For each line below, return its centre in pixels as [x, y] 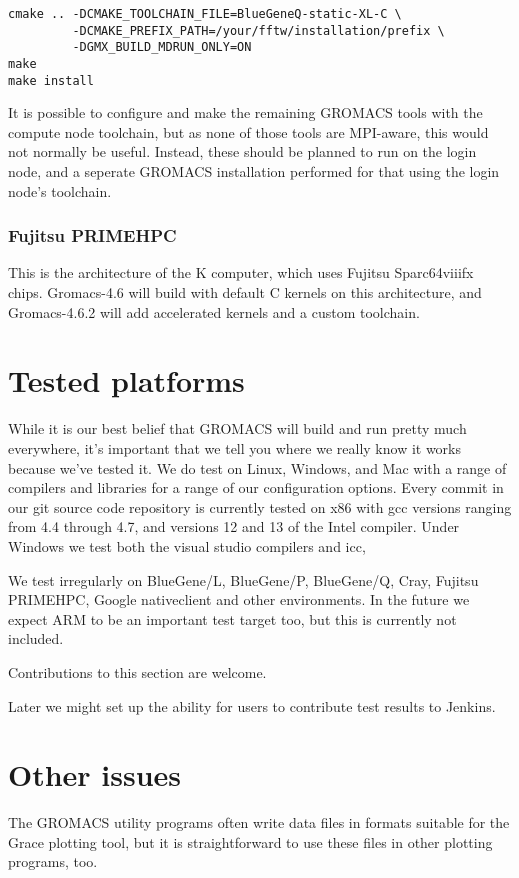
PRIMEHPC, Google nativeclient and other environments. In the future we [239, 599]
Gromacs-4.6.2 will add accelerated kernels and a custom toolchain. [214, 311]
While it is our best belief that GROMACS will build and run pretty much [237, 428]
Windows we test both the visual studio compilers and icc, [187, 545]
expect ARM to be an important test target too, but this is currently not [232, 618]
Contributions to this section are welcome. [137, 671]
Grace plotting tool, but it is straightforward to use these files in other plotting [250, 841]
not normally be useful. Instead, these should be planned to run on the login [242, 151]
